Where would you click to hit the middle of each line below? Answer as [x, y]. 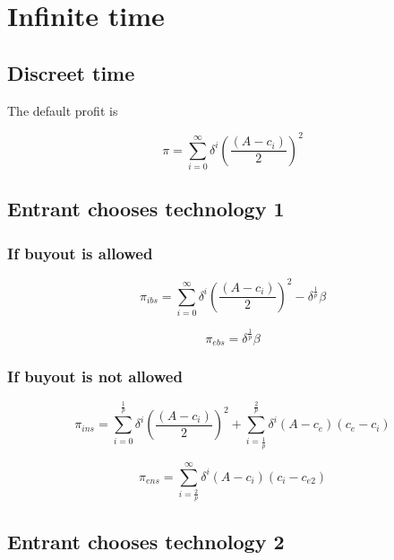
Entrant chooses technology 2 [146, 541]
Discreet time [71, 72]
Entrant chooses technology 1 [146, 209]
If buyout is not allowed [95, 376]
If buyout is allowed [80, 253]
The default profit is [63, 110]
